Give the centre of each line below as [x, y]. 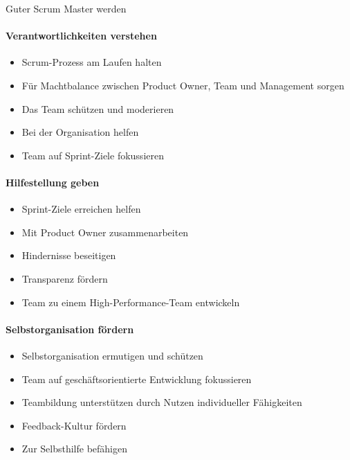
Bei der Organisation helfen [80, 132]
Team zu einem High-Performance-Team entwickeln [131, 302]
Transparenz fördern [65, 278]
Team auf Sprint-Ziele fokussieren [93, 155]
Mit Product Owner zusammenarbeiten [105, 232]
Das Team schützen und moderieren [98, 108]
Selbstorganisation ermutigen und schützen [112, 355]
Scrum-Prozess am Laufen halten [92, 62]
